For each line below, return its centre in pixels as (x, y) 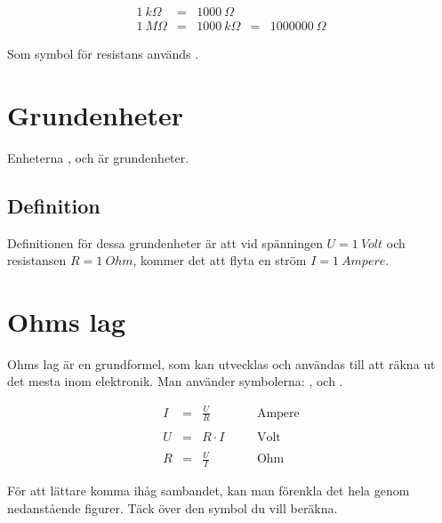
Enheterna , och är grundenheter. (98, 157)
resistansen (37, 260)
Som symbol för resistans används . (103, 54)
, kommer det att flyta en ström (220, 260)
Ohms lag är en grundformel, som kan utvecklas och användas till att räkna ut (221, 363)
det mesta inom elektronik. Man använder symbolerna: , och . (175, 381)
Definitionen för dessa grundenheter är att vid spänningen (165, 242)
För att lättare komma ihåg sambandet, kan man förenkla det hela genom (209, 490)
